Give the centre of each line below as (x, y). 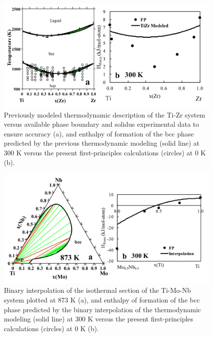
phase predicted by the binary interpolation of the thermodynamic (103, 309)
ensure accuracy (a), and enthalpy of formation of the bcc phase (99, 133)
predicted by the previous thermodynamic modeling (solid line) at (102, 143)
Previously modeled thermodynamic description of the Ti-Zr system (105, 114)
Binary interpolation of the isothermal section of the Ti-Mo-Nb (98, 290)
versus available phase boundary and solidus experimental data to (102, 124)
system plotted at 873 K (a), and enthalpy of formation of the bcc (102, 300)
